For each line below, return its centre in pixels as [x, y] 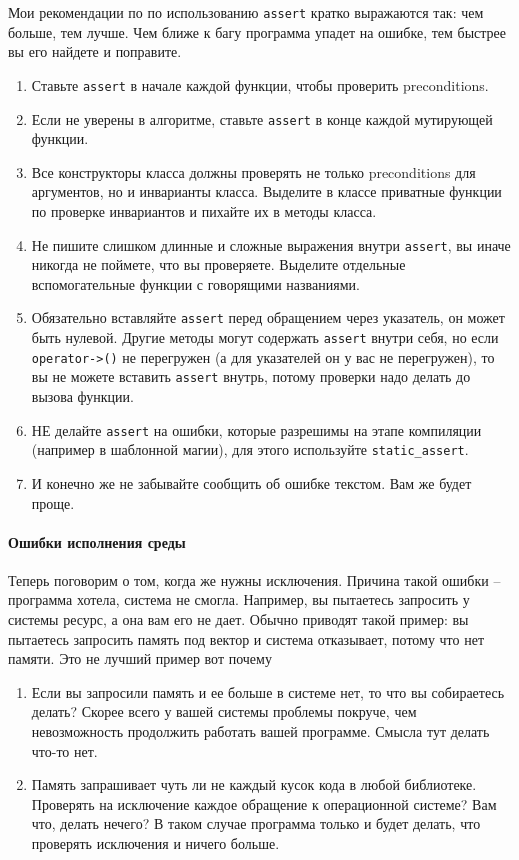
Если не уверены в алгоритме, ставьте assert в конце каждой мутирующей [262, 118]
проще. [53, 502]
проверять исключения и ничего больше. [155, 843]
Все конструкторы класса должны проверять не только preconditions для [253, 171]
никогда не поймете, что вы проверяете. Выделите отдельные [218, 264]
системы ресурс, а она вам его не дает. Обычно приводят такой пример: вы [238, 619]
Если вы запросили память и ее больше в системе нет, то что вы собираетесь [268, 691]
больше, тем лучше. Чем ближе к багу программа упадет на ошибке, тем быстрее [257, 31]
